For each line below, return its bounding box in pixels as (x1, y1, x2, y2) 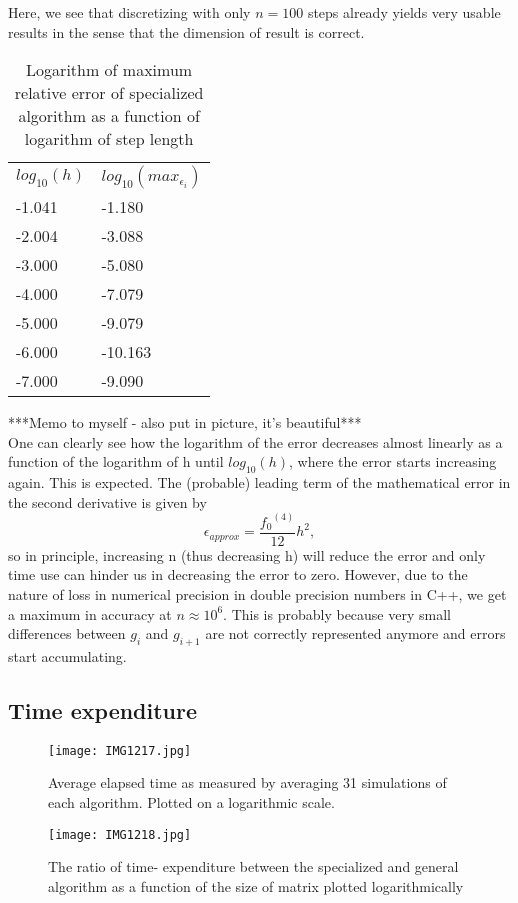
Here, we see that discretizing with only (8, 2, 251, 22)
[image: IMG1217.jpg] (48, 743, 192, 758)
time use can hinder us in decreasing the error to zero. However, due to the (8, 564, 468, 585)
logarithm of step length (24, 127, 194, 151)
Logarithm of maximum (26, 58, 193, 82)
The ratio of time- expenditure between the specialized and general (48, 856, 459, 877)
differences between (8, 623, 126, 644)
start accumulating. (8, 646, 127, 667)
